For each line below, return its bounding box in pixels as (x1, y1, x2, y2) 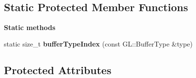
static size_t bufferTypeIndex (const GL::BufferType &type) (4, 38, 193, 48)
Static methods (4, 22, 56, 32)
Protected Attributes (4, 62, 112, 77)
